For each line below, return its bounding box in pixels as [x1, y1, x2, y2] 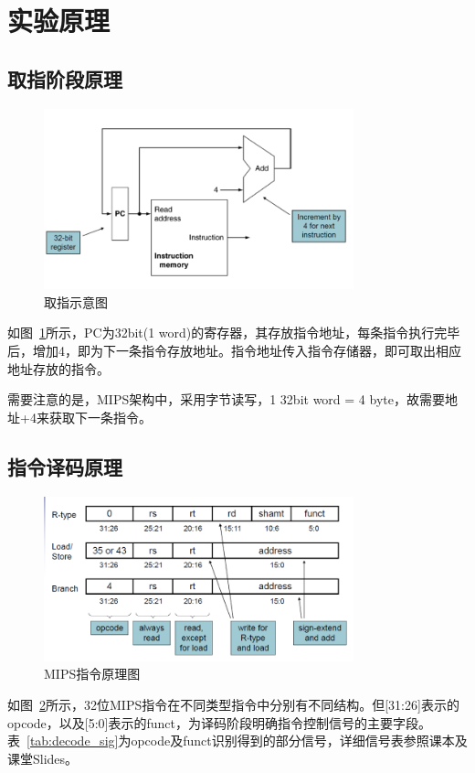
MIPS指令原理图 [44, 664, 141, 683]
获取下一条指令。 [48, 407, 152, 426]
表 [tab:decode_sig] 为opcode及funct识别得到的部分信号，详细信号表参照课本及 [7, 731, 468, 750]
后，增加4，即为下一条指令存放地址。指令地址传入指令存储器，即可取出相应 [7, 340, 461, 360]
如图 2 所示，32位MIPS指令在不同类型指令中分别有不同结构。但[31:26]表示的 [7, 695, 459, 714]
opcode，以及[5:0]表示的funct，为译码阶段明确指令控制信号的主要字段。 [7, 713, 431, 732]
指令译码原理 [7, 452, 122, 480]
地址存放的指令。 [7, 359, 110, 378]
